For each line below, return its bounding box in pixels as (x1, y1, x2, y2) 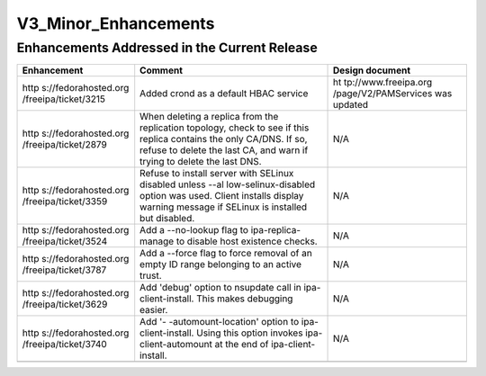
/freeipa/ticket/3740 (22, 338, 107, 351)
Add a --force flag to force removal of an (139, 247, 312, 260)
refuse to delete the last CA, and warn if (139, 144, 309, 157)
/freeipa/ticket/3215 (22, 93, 106, 105)
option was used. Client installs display (139, 190, 304, 202)
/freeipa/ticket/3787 (22, 264, 107, 276)
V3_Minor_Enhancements (16, 13, 215, 33)
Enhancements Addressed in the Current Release (16, 40, 319, 56)
